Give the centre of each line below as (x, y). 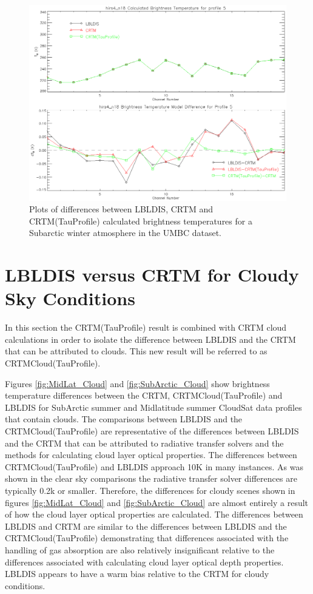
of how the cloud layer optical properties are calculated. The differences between (154, 514)
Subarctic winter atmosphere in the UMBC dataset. (126, 233)
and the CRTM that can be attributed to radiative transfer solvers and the (144, 443)
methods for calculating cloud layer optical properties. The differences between (151, 455)
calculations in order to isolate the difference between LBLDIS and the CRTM (150, 339)
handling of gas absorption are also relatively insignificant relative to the (140, 549)
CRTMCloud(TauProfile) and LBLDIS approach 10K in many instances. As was (154, 466)
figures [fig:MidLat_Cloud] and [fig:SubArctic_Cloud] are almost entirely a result (157, 502)
